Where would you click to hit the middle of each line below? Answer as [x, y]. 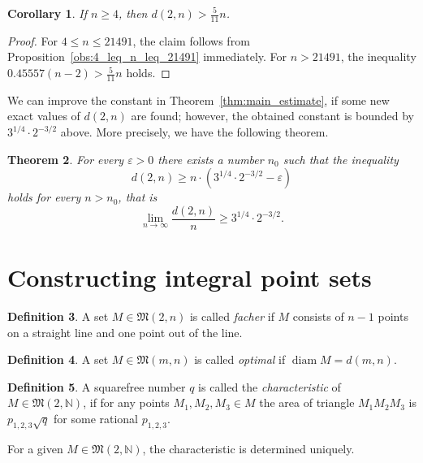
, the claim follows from [191, 40]
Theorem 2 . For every [66, 159]
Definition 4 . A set [58, 359]
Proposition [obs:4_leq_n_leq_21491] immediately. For [147, 56]
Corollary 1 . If [47, 13]
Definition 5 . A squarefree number [97, 386]
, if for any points [126, 402]
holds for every [44, 197]
